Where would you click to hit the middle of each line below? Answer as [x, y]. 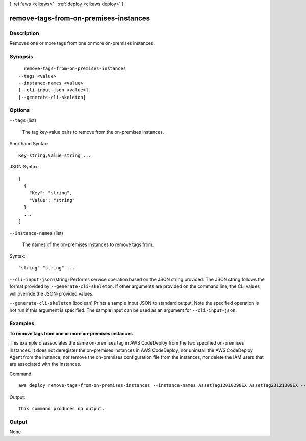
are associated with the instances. [45, 364]
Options [20, 110]
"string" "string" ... [47, 268]
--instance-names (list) [36, 233]
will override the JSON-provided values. [52, 293]
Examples [22, 323]
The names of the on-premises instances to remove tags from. [88, 244]
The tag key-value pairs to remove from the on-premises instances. [93, 132]
